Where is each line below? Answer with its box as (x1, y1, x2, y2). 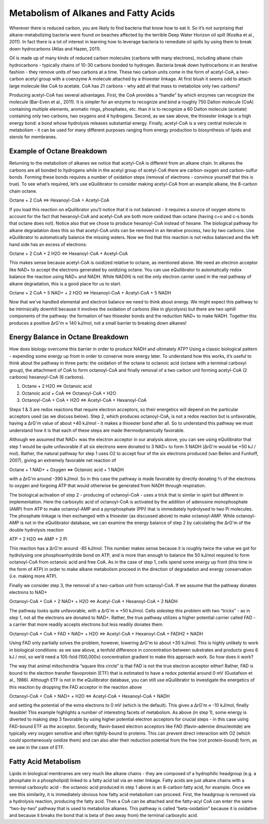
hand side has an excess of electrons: (9, 241, 87, 247)
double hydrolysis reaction (9, 527, 64, 533)
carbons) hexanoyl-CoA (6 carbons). (9, 374, 85, 380)
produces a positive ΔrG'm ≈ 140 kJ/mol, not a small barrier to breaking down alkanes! (9, 320, 187, 326)
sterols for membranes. (9, 134, 57, 140)
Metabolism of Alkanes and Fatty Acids (9, 7, 175, 18)
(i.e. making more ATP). (9, 573, 58, 579)
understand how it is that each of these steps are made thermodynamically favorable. (9, 427, 185, 433)
